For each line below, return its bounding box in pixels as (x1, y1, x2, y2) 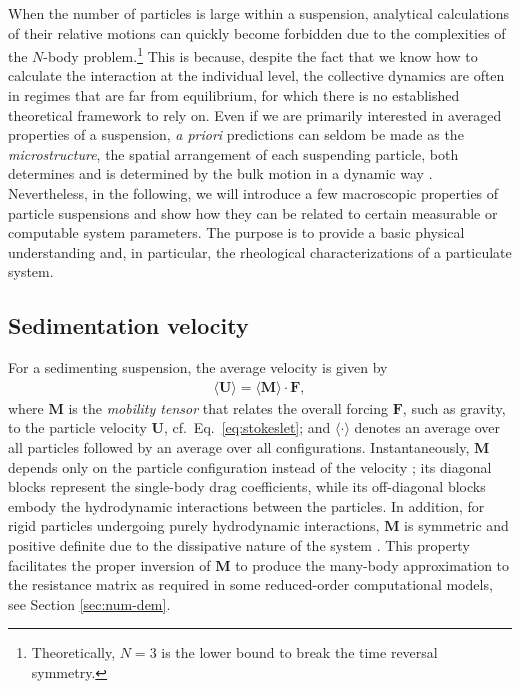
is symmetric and (404, 515, 509, 536)
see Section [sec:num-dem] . (8, 593, 171, 614)
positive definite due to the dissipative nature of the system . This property (8, 534, 470, 555)
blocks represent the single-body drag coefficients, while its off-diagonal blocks (8, 476, 486, 497)
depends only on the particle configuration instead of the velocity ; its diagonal (8, 456, 492, 477)
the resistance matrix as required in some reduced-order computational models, (8, 574, 493, 595)
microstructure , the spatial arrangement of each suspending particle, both (8, 143, 459, 164)
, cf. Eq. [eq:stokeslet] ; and (163, 417, 331, 438)
